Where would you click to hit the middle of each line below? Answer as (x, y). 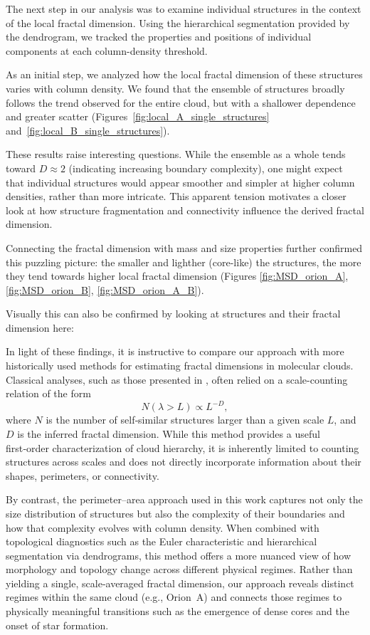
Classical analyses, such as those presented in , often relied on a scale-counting (177, 379)
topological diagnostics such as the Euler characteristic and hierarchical (162, 541)
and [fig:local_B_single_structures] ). (88, 130)
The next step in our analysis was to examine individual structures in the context (184, 9)
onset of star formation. (57, 625)
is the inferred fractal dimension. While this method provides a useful (169, 433)
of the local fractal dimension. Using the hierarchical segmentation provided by (178, 22)
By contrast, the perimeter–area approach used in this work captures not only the (184, 499)
